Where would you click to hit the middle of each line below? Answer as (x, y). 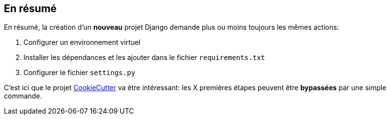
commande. (23, 96)
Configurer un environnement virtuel (82, 42)
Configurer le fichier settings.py (79, 73)
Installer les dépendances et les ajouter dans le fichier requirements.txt (144, 58)
